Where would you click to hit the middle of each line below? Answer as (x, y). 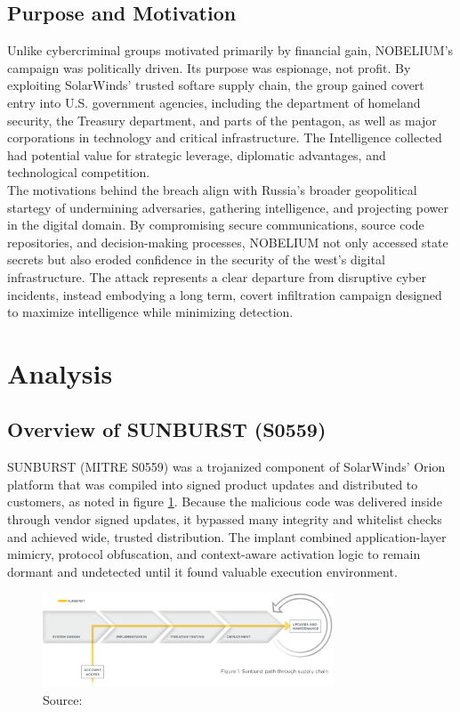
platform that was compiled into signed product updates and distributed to (213, 484)
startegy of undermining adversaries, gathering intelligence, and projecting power (228, 207)
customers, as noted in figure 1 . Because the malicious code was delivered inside (225, 502)
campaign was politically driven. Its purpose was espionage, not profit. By (209, 67)
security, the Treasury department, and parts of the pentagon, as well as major (222, 120)
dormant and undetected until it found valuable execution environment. (202, 571)
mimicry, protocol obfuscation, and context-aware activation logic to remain (214, 554)
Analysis (60, 372)
